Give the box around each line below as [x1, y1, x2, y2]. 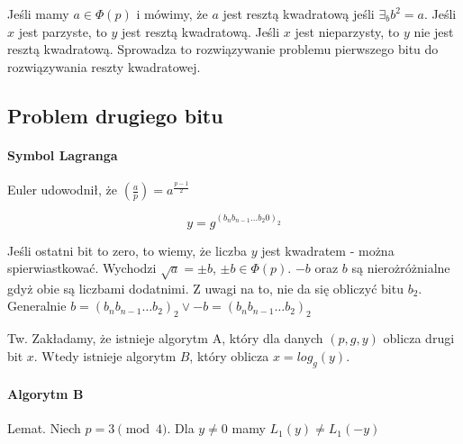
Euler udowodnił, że [7, 180, 118, 199]
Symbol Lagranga [7, 145, 118, 164]
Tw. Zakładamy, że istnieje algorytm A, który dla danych [7, 329, 323, 348]
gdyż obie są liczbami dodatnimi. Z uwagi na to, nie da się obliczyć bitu [7, 278, 404, 297]
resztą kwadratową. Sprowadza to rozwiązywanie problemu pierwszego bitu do [7, 40, 439, 59]
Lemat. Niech [7, 419, 81, 438]
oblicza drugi [383, 329, 455, 348]
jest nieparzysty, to [295, 22, 400, 41]
